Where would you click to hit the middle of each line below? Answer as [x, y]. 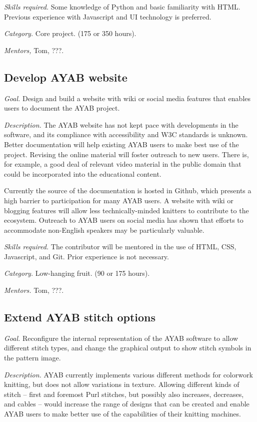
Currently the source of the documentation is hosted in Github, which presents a [128, 190]
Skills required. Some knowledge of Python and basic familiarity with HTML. [122, 7]
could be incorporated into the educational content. [83, 173]
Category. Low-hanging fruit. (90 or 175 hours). [77, 273]
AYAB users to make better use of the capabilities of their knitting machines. [122, 414]
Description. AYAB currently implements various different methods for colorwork [128, 374]
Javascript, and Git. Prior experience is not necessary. [86, 256]
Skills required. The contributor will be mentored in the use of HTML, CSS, [120, 247]
